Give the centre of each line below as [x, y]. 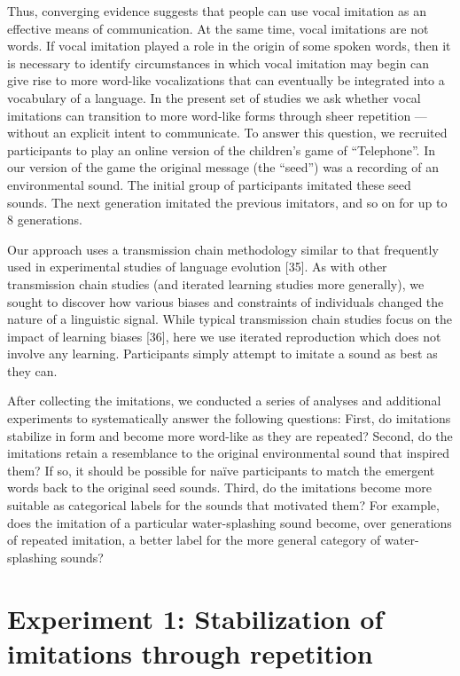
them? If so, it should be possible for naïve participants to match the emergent [221, 470]
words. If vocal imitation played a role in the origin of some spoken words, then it [229, 46]
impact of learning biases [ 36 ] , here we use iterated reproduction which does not [224, 336]
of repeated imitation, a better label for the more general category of [194, 540]
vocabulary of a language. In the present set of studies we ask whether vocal [214, 97]
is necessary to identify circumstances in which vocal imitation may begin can [218, 63]
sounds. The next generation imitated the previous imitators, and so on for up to [227, 202]
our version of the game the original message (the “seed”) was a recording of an [223, 167]
